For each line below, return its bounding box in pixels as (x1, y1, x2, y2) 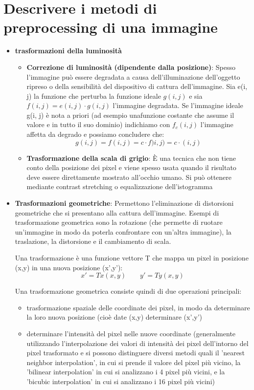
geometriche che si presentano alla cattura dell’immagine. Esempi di (15, 207, 219, 217)
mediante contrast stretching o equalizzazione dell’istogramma (26, 181, 213, 192)
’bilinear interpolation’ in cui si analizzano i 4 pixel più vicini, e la (26, 367, 225, 377)
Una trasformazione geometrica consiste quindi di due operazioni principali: (15, 286, 242, 296)
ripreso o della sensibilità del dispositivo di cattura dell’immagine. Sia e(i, (26, 81, 248, 91)
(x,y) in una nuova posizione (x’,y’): (15, 262, 123, 272)
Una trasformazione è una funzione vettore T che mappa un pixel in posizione (15, 253, 249, 262)
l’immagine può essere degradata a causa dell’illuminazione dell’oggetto (26, 71, 240, 82)
